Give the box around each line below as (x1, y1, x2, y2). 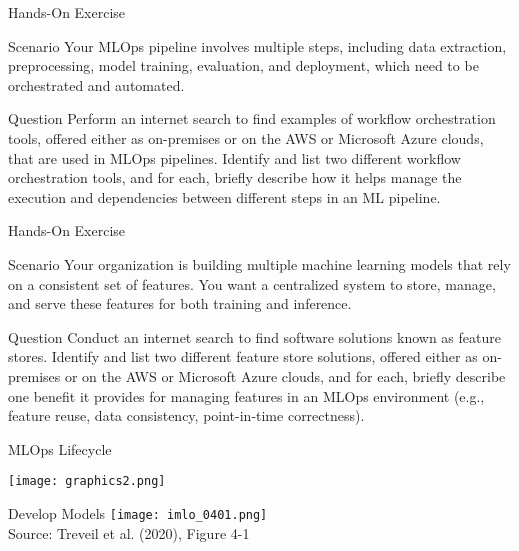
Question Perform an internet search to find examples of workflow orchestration (8, 108, 496, 129)
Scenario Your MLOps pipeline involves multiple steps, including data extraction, (8, 35, 507, 56)
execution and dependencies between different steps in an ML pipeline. (8, 186, 441, 207)
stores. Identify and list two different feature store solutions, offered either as (8, 346, 478, 367)
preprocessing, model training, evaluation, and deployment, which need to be (8, 55, 479, 76)
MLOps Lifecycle (8, 438, 112, 459)
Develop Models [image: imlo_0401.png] (8, 502, 268, 523)
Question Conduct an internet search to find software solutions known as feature (8, 326, 501, 347)
